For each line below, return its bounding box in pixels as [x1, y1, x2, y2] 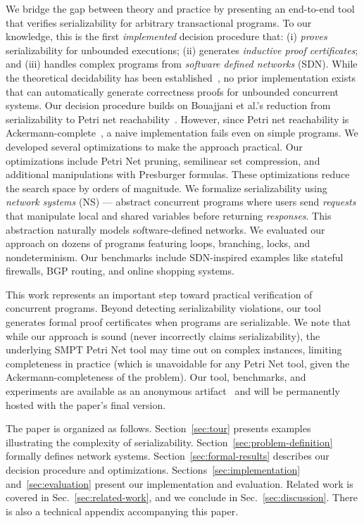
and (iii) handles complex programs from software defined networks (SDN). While [6, 56, 358, 71]
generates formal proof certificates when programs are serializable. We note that [6, 315, 351, 329]
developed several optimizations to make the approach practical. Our [6, 139, 303, 153]
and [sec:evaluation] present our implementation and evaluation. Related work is [6, 476, 353, 491]
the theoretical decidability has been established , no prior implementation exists [6, 70, 356, 84]
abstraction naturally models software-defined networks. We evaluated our [6, 222, 325, 237]
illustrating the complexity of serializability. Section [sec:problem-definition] [6, 434, 333, 449]
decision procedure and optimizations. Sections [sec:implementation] [6, 462, 301, 477]
